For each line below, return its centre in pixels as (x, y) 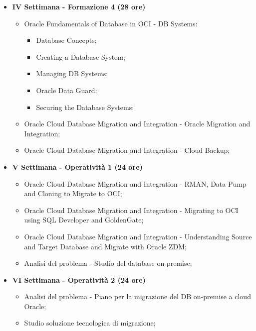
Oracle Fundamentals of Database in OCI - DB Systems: (111, 23)
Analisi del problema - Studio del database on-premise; (108, 263)
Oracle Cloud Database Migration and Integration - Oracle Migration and (137, 124)
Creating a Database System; (81, 56)
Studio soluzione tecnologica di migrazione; (90, 323)
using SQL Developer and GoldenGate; (84, 220)
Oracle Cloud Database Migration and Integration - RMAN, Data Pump (135, 183)
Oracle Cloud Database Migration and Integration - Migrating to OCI (131, 210)
